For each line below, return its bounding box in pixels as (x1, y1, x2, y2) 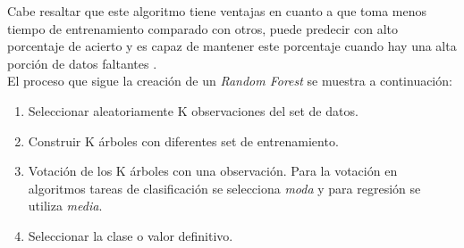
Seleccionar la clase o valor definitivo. (28, 226, 233, 244)
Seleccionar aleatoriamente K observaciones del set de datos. (28, 101, 359, 120)
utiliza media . (28, 196, 103, 215)
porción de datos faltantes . (7, 54, 157, 72)
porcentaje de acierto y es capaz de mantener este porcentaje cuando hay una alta (7, 37, 457, 55)
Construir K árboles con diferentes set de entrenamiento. (28, 131, 339, 150)
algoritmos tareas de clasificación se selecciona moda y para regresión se (28, 178, 421, 197)
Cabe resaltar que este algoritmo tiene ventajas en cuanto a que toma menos (7, 2, 426, 20)
